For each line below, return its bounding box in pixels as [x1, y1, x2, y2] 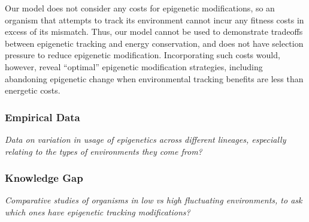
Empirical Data [5, 109, 80, 124]
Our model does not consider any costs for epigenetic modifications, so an [5, 2, 275, 14]
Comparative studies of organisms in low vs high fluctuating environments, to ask [5, 194, 302, 206]
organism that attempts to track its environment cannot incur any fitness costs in [5, 13, 304, 26]
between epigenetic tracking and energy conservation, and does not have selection [5, 37, 304, 49]
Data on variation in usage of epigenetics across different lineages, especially [5, 133, 286, 145]
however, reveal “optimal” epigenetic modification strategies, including [5, 60, 263, 73]
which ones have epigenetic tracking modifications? [5, 205, 190, 218]
